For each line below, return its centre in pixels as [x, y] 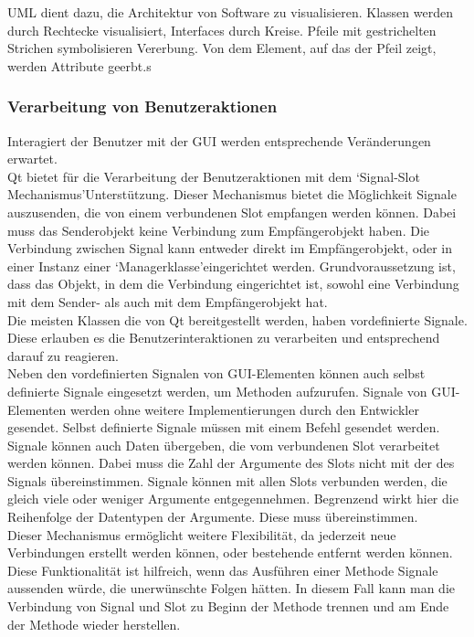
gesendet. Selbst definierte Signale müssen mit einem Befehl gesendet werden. [224, 427]
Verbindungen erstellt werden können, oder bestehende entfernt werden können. [230, 552]
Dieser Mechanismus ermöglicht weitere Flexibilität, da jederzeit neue [202, 534]
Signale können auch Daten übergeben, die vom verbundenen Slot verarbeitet [224, 445]
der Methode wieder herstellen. [94, 624]
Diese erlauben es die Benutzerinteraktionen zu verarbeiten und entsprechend [224, 338]
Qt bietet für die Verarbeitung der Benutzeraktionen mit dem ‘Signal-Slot [214, 176]
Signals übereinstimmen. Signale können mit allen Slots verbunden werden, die [227, 480]
